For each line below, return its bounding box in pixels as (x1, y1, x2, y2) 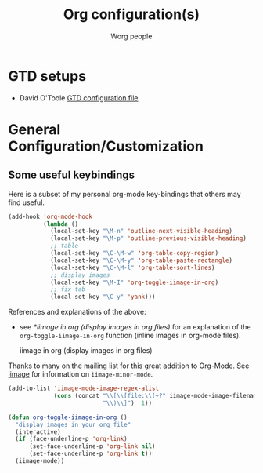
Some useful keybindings (8, 169, 135, 182)
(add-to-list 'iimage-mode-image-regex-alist (8, 384, 159, 393)
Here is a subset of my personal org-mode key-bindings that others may (8, 189, 241, 198)
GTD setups (8, 67, 87, 85)
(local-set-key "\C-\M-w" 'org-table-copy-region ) (49, 249, 219, 257)
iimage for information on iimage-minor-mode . (8, 369, 153, 379)
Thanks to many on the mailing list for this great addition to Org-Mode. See (8, 361, 250, 370)
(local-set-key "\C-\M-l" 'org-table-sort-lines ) (49, 264, 215, 271)
